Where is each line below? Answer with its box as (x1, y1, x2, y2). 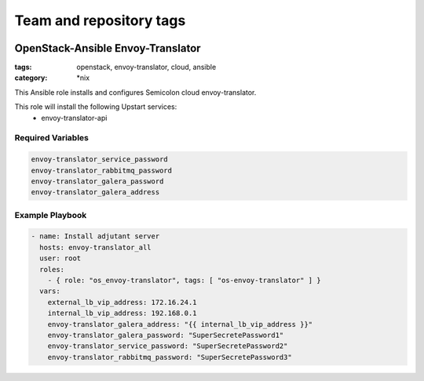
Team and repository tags (14, 12, 186, 29)
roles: (39, 265, 65, 274)
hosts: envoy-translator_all (39, 243, 152, 252)
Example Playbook (14, 209, 87, 220)
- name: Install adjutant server (31, 232, 160, 241)
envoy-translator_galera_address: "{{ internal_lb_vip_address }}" (47, 320, 313, 328)
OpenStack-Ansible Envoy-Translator (14, 42, 201, 55)
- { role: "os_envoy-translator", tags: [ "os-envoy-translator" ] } (47, 276, 321, 285)
